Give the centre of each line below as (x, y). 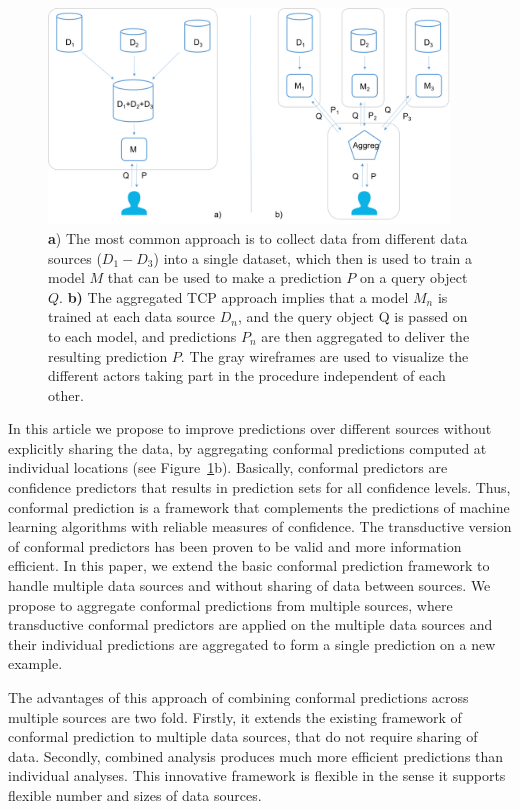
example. (35, 663)
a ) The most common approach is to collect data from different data (258, 237)
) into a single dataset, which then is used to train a (312, 257)
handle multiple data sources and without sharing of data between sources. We (249, 585)
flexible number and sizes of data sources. (135, 794)
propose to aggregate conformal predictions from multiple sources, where (230, 604)
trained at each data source (131, 316)
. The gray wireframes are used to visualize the (324, 355)
